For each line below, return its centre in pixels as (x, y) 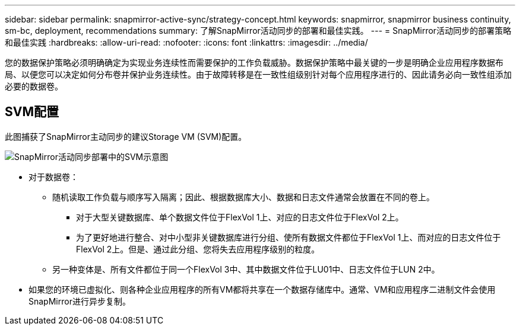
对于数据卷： (53, 177)
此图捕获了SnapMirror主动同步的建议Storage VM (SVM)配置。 (126, 136)
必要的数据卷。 (34, 86)
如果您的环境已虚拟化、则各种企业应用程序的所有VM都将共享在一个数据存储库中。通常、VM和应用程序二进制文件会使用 (262, 289)
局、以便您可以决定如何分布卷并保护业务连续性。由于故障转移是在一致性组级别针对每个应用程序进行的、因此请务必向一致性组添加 (258, 74)
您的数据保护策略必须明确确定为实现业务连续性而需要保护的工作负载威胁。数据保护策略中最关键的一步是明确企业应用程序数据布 (254, 63)
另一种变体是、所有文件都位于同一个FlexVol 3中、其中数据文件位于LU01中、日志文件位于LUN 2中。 (246, 269)
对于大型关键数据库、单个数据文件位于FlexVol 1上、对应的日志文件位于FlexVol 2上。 (240, 217)
